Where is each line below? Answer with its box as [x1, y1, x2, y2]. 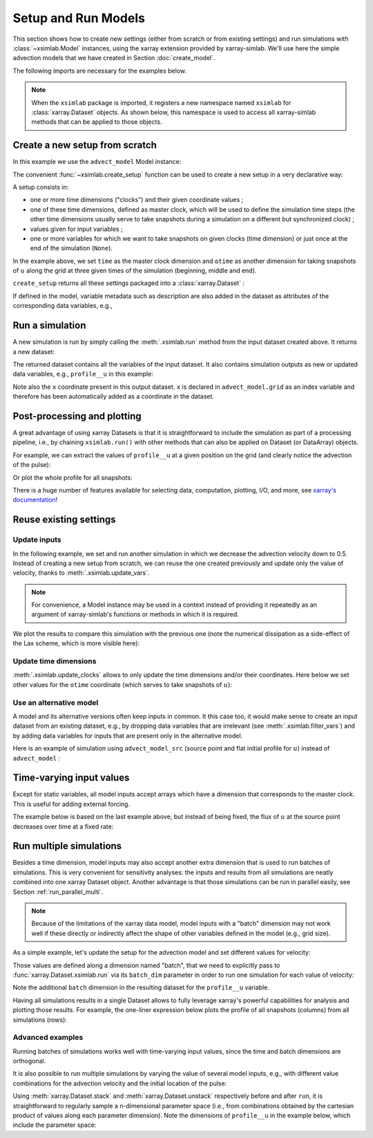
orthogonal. [12, 1057, 46, 1065]
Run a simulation [12, 320, 86, 331]
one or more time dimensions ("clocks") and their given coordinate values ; [30, 196, 244, 204]
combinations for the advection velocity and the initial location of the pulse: [12, 1079, 227, 1087]
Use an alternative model [12, 697, 99, 707]
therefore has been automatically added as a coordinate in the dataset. [12, 392, 214, 401]
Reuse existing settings [12, 514, 117, 526]
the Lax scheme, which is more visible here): [12, 639, 140, 648]
